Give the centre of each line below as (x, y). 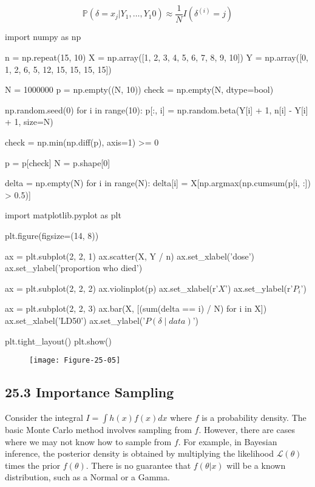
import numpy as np (43, 37)
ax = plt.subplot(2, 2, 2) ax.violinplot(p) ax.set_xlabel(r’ (112, 288)
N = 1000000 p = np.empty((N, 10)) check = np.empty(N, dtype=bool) (139, 89)
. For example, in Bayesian (228, 441)
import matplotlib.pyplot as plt (63, 215)
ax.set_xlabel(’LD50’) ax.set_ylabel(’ (75, 320)
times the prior (33, 465)
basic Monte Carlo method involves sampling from (98, 430)
